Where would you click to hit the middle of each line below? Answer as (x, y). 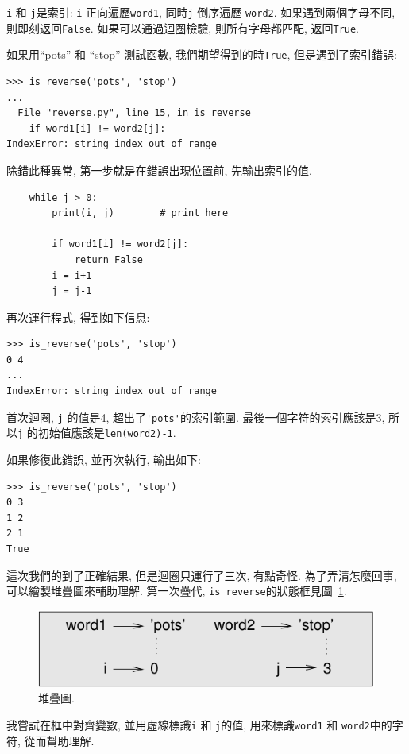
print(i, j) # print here (140, 213)
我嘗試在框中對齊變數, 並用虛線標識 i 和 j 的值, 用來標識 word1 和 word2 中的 (199, 725)
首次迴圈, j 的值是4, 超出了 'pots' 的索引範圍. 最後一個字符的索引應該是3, (196, 417)
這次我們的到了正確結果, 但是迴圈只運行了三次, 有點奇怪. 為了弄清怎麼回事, (202, 575)
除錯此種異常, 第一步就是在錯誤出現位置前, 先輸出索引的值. (159, 170)
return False (108, 259)
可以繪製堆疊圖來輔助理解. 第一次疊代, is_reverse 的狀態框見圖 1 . (177, 591)
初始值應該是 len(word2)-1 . (107, 433)
